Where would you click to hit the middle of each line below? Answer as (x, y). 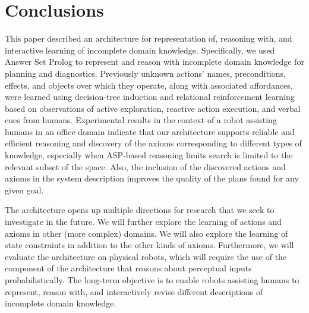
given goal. (24, 190)
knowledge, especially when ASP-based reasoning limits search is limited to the (149, 155)
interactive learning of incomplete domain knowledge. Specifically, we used (140, 50)
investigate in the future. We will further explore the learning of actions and (143, 222)
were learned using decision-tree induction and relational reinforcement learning (150, 97)
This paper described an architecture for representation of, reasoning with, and (149, 38)
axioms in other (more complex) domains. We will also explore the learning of (146, 233)
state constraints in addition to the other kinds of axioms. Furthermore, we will (149, 245)
